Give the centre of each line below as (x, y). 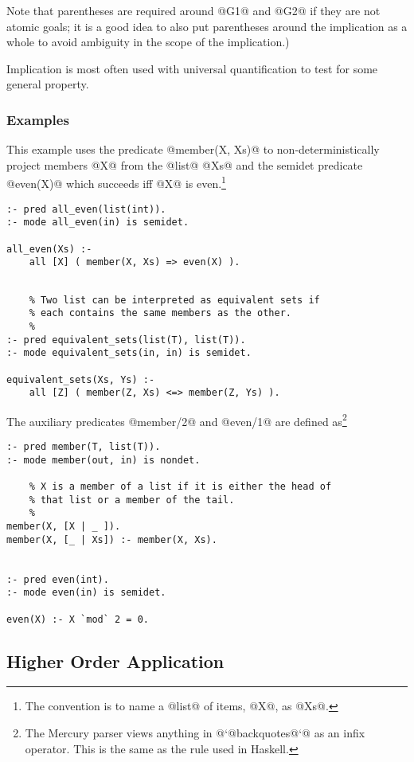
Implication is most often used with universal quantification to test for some (192, 68)
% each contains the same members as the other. (160, 313)
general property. (48, 84)
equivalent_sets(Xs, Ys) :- (81, 379)
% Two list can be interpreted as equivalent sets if (174, 300)
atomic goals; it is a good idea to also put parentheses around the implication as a (207, 26)
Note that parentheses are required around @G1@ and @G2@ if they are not (193, 10)
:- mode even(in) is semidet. (86, 593)
